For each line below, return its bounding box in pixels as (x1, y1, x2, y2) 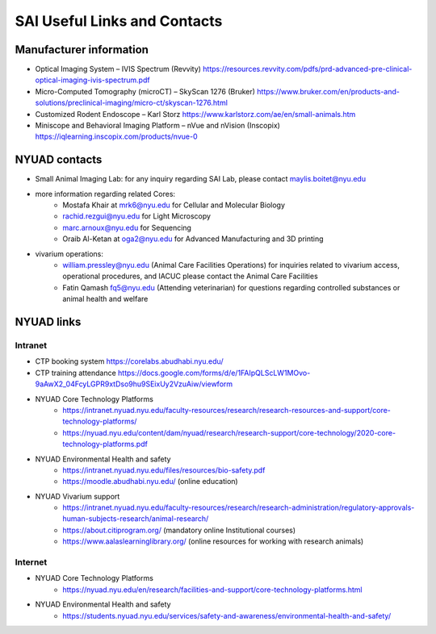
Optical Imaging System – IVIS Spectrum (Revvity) (35, 65, 202, 74)
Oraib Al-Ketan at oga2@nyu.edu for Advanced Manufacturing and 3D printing (62, 234, 324, 244)
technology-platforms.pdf (62, 440, 149, 449)
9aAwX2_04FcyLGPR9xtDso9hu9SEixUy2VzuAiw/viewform (35, 379, 233, 389)
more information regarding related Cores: (35, 189, 176, 198)
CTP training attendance (35, 368, 116, 377)
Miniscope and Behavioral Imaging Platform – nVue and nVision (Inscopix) (35, 121, 280, 131)
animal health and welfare (62, 294, 149, 304)
